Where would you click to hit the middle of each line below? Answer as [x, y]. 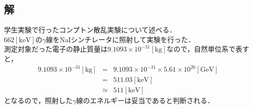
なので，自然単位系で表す [208, 49]
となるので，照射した [38, 100]
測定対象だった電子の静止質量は [56, 49]
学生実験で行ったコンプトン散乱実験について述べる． [90, 30]
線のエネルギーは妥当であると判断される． [145, 100]
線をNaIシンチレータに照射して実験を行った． [121, 39]
